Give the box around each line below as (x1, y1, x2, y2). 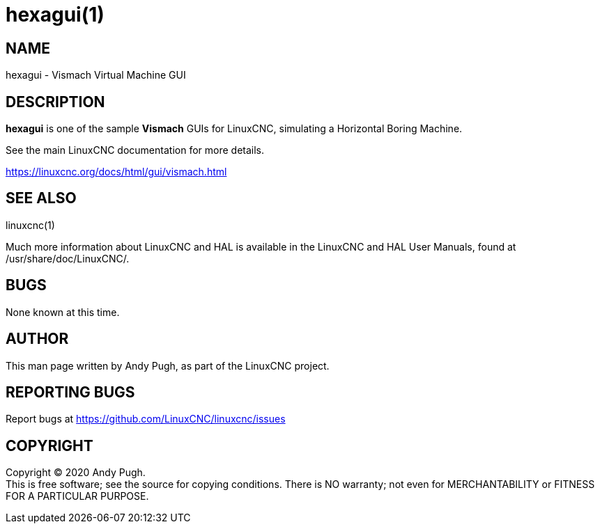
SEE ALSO (6, 189, 77, 207)
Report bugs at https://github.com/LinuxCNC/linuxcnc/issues (6, 413, 286, 425)
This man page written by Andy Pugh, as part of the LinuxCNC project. (6, 359, 330, 372)
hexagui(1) (6, 3, 105, 26)
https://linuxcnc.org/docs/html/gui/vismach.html (6, 166, 227, 178)
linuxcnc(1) (6, 219, 55, 231)
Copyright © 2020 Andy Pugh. (6, 466, 146, 479)
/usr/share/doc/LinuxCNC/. (6, 252, 130, 264)
